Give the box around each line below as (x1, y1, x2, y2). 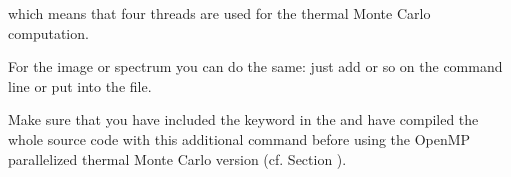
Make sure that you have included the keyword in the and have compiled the (8, 109, 479, 130)
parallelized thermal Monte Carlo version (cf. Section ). (8, 148, 347, 169)
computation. (8, 22, 89, 43)
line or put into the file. (8, 75, 152, 96)
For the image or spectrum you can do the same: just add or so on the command (8, 56, 503, 77)
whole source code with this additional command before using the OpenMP (8, 128, 471, 149)
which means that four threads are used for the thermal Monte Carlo (8, 3, 431, 23)
